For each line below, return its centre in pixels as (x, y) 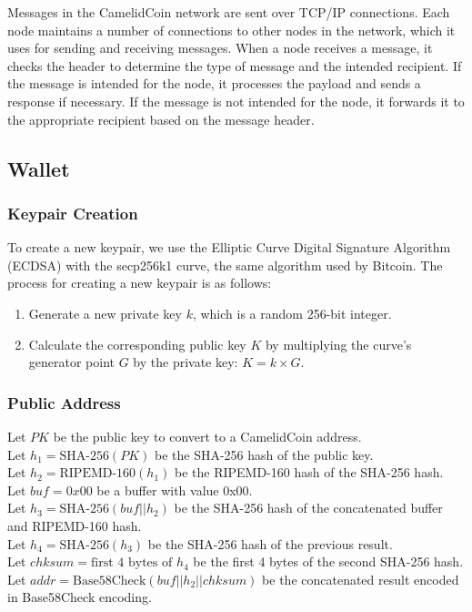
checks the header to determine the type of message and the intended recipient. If (235, 65)
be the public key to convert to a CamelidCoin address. (207, 436)
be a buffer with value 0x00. (175, 490)
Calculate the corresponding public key (137, 344)
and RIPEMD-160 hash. (75, 525)
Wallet (39, 168)
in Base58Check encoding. (80, 597)
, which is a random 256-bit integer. (292, 313)
